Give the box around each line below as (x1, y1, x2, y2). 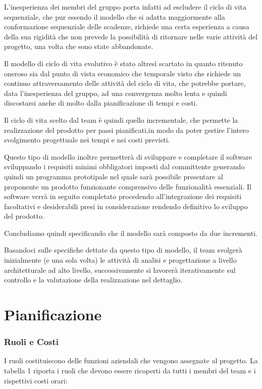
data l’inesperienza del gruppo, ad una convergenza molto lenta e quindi (4, 87, 227, 98)
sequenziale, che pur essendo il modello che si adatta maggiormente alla (4, 11, 225, 22)
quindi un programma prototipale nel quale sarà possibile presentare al (4, 171, 223, 181)
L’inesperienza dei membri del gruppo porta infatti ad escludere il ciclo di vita (4, 2, 246, 12)
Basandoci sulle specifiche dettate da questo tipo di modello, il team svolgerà (4, 245, 242, 255)
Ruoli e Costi (4, 335, 59, 348)
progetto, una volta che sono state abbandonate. (4, 41, 153, 52)
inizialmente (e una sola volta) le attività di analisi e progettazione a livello (4, 255, 237, 265)
